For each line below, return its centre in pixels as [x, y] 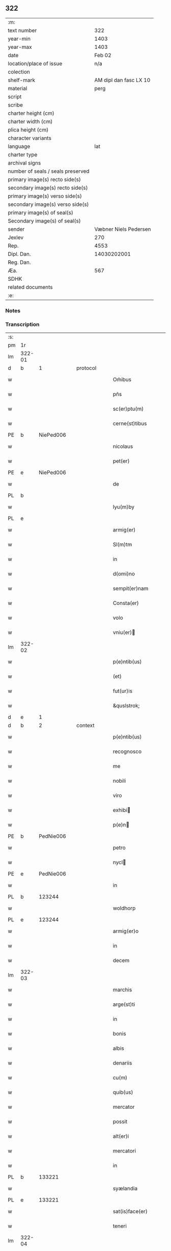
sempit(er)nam [131, 589]
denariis [122, 1063]
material [18, 88]
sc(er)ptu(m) [128, 409]
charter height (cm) [31, 113]
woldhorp [124, 908]
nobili [119, 781]
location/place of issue [35, 63]
